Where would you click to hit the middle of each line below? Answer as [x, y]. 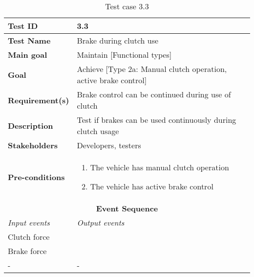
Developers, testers [109, 145]
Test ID [23, 26]
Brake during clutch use [118, 40]
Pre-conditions [36, 177]
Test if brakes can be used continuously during [157, 120]
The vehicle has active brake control [152, 186]
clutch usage [98, 131]
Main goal [28, 55]
